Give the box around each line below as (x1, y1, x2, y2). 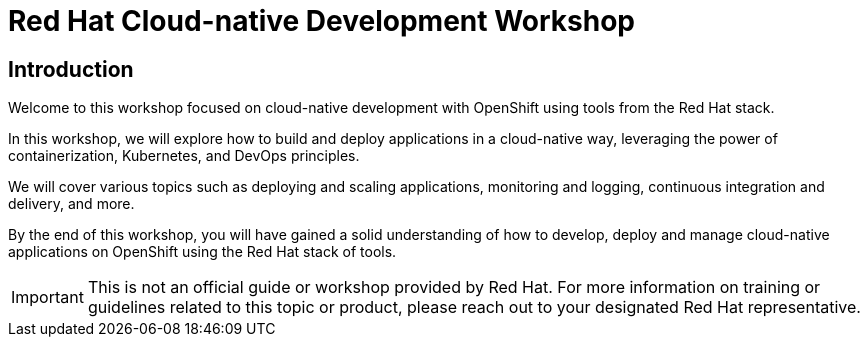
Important (11, 287, 84, 308)
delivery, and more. (8, 195, 135, 213)
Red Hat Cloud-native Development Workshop (8, 4, 636, 38)
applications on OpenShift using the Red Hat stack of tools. (8, 243, 397, 261)
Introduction (8, 56, 134, 82)
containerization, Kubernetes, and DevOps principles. (8, 147, 360, 165)
